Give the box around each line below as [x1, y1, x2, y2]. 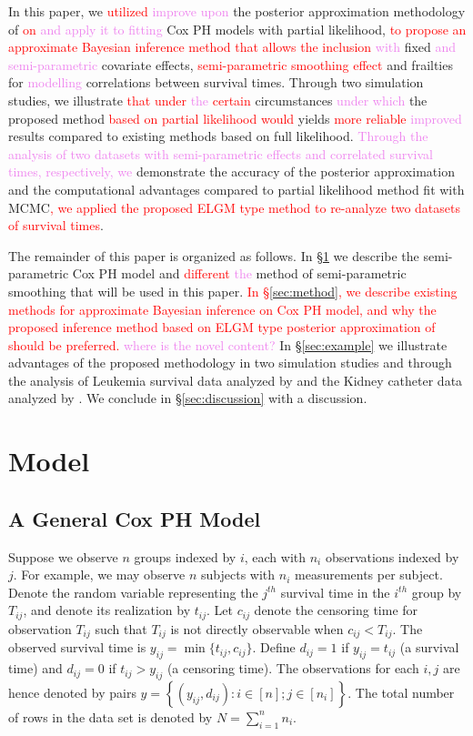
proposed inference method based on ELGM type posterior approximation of [8, 318, 436, 337]
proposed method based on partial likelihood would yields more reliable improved [8, 108, 462, 127]
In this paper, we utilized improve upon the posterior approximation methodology [8, 2, 466, 20]
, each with [244, 547, 307, 566]
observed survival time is [8, 638, 146, 657]
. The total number [347, 682, 455, 701]
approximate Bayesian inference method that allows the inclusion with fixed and [8, 37, 457, 56]
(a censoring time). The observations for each [166, 659, 419, 678]
